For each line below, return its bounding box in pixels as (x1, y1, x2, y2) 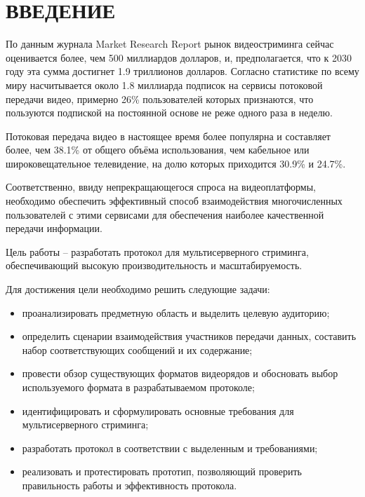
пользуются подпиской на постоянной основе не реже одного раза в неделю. (6, 105, 333, 120)
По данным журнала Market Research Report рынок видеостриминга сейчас (6, 36, 334, 51)
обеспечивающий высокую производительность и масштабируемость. (6, 258, 303, 273)
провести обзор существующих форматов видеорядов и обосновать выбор (22, 366, 338, 381)
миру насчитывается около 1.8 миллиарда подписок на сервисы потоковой (6, 77, 323, 92)
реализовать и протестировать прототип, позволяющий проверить (22, 464, 302, 479)
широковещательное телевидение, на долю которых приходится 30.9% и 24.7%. (6, 156, 346, 170)
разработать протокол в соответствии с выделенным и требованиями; (22, 440, 318, 455)
